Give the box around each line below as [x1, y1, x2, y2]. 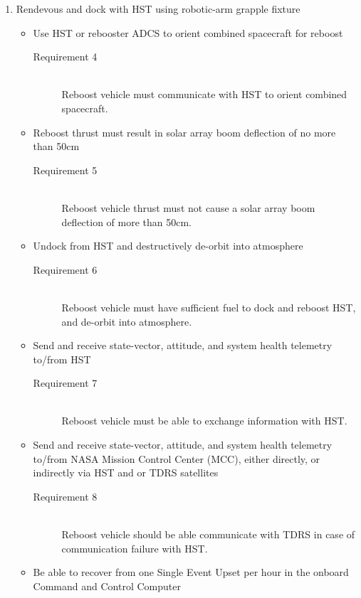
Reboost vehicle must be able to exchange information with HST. [61, 413, 347, 428]
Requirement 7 [33, 375, 98, 390]
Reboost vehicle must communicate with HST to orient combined [61, 87, 347, 102]
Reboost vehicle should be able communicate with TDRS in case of [61, 527, 355, 542]
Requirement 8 [33, 488, 98, 503]
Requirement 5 [33, 162, 98, 177]
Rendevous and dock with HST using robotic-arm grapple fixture [16, 1, 300, 16]
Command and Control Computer [33, 578, 181, 593]
